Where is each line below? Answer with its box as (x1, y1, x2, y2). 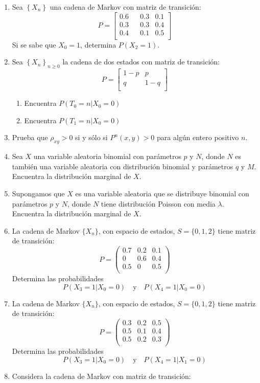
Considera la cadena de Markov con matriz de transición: (12, 370, 191, 381)
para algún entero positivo (156, 132, 239, 143)
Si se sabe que (12, 39, 56, 50)
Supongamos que (12, 188, 65, 198)
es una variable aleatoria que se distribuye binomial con (75, 188, 249, 198)
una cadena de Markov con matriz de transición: (50, 2, 201, 12)
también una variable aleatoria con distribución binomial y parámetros (12, 161, 233, 171)
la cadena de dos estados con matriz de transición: (62, 56, 220, 67)
